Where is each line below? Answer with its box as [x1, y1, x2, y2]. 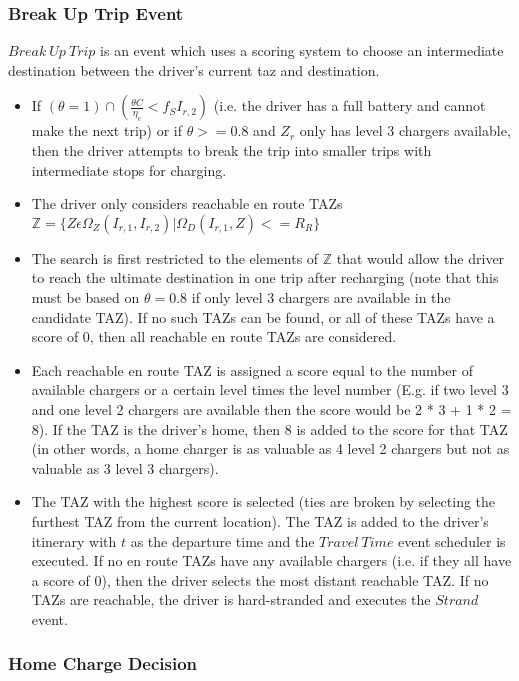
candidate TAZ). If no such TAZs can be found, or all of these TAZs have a [31, 306, 495, 327]
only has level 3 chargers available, [299, 120, 511, 141]
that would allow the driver [336, 247, 505, 268]
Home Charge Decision [8, 651, 198, 676]
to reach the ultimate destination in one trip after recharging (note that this [31, 267, 499, 288]
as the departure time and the [130, 530, 315, 551]
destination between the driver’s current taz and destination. [8, 59, 380, 80]
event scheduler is [398, 530, 506, 551]
